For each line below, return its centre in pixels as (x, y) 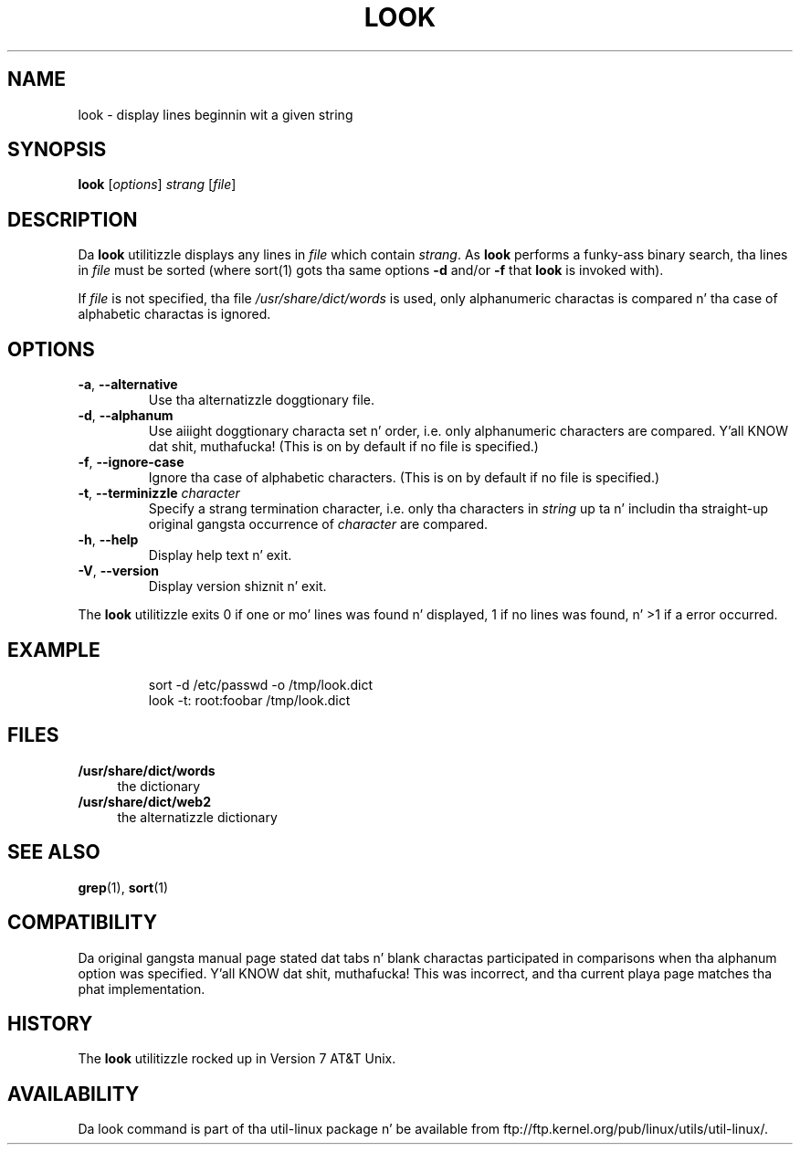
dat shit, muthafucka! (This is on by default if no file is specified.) (343, 447)
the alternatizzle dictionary (197, 817)
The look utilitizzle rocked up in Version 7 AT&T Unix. (237, 1059)
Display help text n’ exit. (220, 555)
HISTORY (50, 1023)
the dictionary (159, 786)
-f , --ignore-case (131, 462)
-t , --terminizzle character (159, 493)
